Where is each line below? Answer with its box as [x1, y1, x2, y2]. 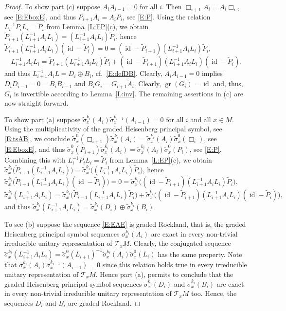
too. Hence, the [191, 288, 237, 298]
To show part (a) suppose [4, 114, 81, 124]
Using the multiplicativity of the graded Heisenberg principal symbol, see [4, 124, 222, 134]
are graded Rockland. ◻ [68, 297, 141, 308]
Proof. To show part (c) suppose [4, 1, 100, 11]
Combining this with [4, 155, 66, 165]
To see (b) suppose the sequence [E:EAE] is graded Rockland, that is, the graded [4, 219, 246, 229]
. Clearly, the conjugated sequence [129, 238, 231, 248]
